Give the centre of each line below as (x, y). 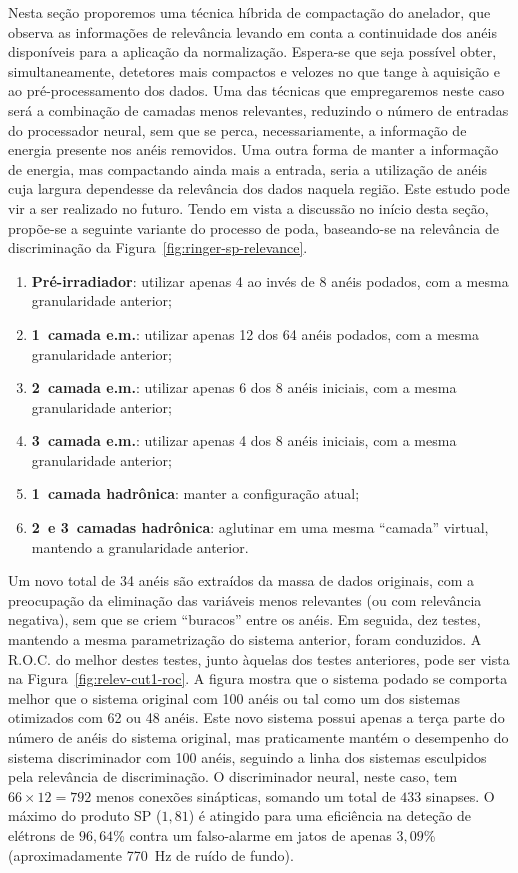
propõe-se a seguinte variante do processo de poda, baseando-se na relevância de (253, 227)
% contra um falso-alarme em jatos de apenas (252, 834)
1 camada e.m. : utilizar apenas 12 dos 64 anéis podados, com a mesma (255, 333)
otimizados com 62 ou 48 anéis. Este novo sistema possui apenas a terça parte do (256, 717)
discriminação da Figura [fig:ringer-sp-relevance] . (158, 247)
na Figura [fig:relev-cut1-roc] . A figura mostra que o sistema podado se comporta (258, 678)
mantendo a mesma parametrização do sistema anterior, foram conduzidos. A (245, 639)
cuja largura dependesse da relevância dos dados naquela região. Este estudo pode (259, 188)
